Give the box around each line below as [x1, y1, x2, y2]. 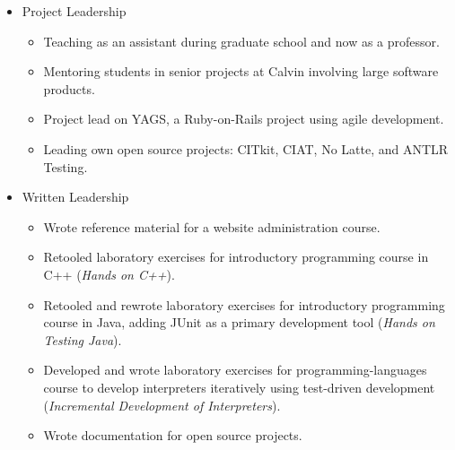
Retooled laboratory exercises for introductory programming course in [43, 247, 429, 266]
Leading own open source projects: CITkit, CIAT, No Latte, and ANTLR [43, 139, 449, 158]
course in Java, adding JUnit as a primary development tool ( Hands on [43, 313, 435, 332]
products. [43, 79, 95, 98]
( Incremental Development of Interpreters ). [43, 395, 281, 414]
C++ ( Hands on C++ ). [43, 264, 175, 283]
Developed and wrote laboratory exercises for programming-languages [43, 360, 427, 379]
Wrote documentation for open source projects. [43, 426, 302, 445]
